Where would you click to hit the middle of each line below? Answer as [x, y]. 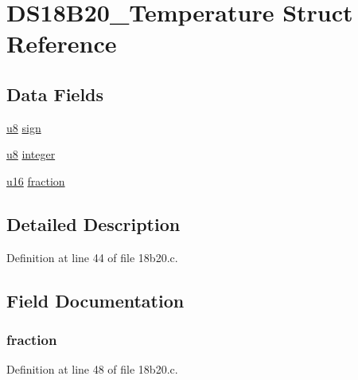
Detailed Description [93, 223]
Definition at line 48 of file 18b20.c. [92, 369]
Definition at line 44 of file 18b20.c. [92, 257]
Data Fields [55, 94]
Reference [62, 43]
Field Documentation [95, 300]
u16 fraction [36, 180]
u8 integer [31, 154]
